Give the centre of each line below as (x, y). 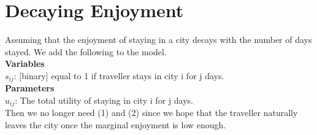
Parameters (30, 88)
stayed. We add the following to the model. (86, 51)
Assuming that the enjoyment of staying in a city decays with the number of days (158, 40)
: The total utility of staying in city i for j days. (104, 100)
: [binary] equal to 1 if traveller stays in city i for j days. (119, 75)
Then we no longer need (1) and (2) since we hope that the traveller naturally (151, 113)
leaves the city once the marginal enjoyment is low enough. (116, 125)
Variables (25, 64)
